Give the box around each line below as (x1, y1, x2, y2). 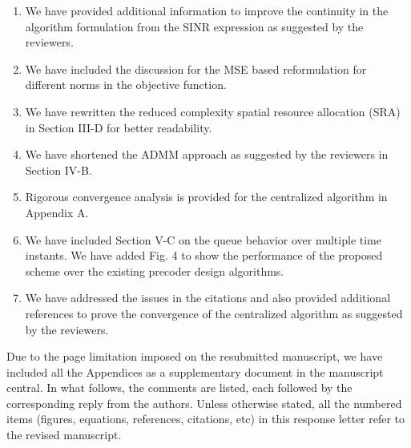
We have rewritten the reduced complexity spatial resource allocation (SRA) (25, 103, 401, 119)
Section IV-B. (25, 161, 92, 178)
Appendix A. (25, 204, 89, 220)
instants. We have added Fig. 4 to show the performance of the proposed (25, 247, 383, 264)
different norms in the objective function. (25, 76, 227, 93)
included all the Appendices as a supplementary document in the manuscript (6, 363, 384, 380)
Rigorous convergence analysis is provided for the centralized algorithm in (25, 188, 388, 205)
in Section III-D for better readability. (25, 119, 212, 135)
